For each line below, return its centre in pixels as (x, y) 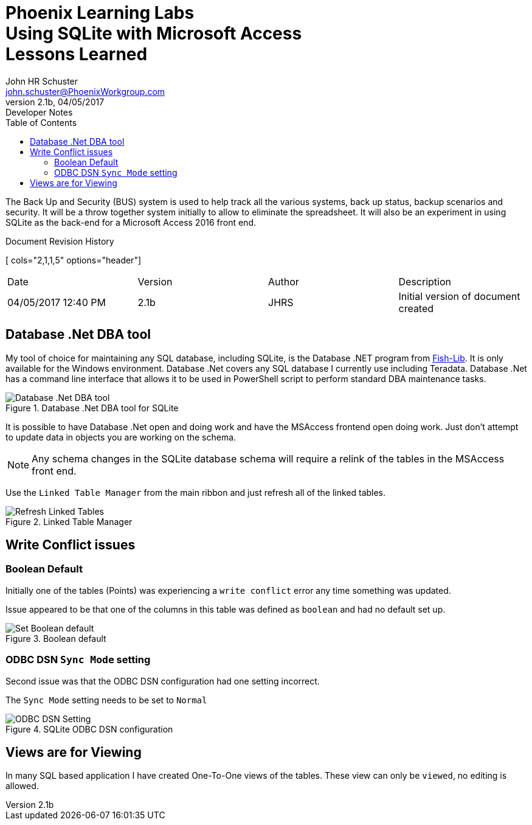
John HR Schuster (42, 81)
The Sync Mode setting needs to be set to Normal (106, 700)
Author (284, 281)
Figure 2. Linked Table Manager (69, 521)
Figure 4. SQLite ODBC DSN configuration (89, 729)
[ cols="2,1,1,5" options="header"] (74, 260)
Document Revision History (60, 241)
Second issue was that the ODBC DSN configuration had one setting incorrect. (163, 681)
